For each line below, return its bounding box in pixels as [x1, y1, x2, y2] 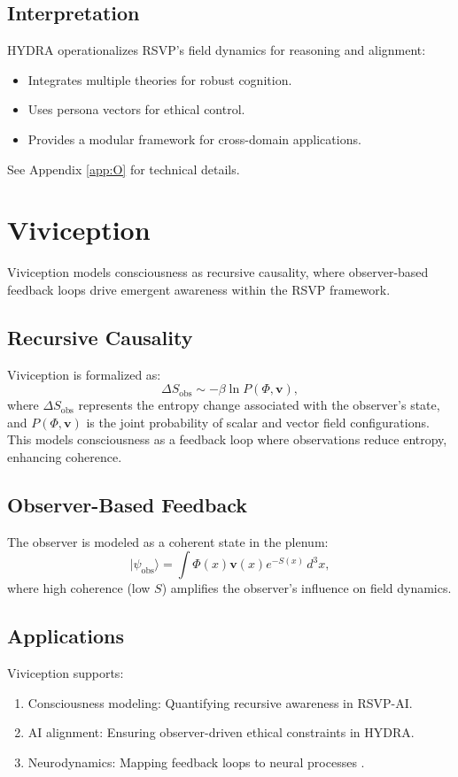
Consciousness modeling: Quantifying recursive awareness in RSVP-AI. [27, 693, 413, 712]
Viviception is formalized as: [7, 365, 161, 383]
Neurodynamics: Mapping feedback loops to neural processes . [27, 753, 365, 772]
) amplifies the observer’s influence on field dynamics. [161, 579, 452, 597]
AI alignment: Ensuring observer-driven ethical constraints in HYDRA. [27, 723, 415, 742]
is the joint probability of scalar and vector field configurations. [86, 412, 430, 431]
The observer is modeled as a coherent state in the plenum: [7, 532, 329, 550]
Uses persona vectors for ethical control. [27, 100, 245, 119]
